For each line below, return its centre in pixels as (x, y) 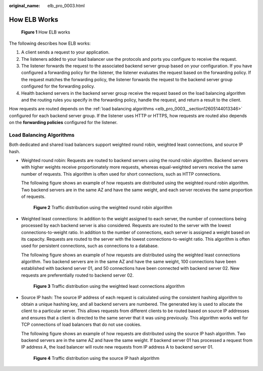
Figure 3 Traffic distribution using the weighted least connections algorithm (109, 286)
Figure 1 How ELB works (46, 32)
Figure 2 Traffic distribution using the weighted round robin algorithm (103, 208)
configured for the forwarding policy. (58, 86)
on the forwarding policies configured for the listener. (63, 123)
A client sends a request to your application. (65, 52)
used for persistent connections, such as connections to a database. (90, 246)
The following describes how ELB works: (50, 43)
